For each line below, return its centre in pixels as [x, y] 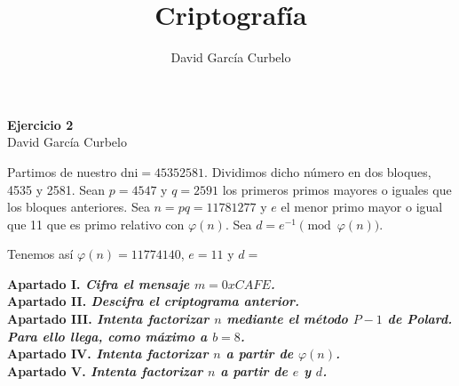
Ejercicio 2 [40, 124]
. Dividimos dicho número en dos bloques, [318, 171]
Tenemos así [40, 254]
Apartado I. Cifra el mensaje [99, 283]
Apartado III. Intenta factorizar [108, 319]
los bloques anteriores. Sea [79, 207]
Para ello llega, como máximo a [107, 336]
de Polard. [420, 319]
